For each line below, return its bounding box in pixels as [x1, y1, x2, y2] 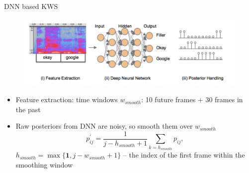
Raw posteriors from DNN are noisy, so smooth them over [15, 121, 193, 131]
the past [15, 104, 41, 114]
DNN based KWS [4, 1, 58, 11]
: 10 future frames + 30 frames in [141, 94, 243, 105]
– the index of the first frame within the [123, 150, 245, 160]
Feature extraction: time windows [15, 94, 118, 105]
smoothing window [15, 159, 73, 170]
